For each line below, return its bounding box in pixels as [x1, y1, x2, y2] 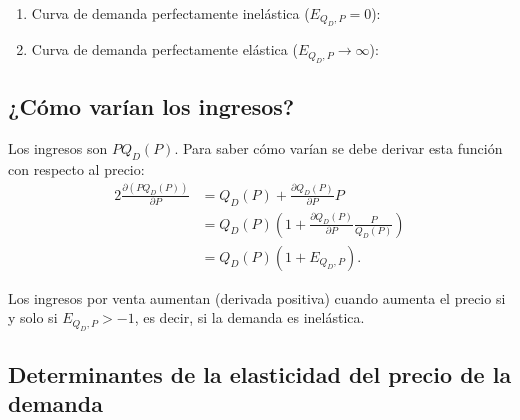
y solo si [8, 307, 58, 328]
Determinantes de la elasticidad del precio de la [8, 359, 512, 389]
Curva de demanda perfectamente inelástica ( [31, 3, 310, 23]
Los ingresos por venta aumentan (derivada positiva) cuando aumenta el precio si [8, 287, 506, 308]
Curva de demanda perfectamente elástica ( [31, 39, 298, 60]
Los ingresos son [8, 138, 108, 159]
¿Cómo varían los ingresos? [8, 91, 295, 122]
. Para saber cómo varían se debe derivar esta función [174, 138, 503, 159]
